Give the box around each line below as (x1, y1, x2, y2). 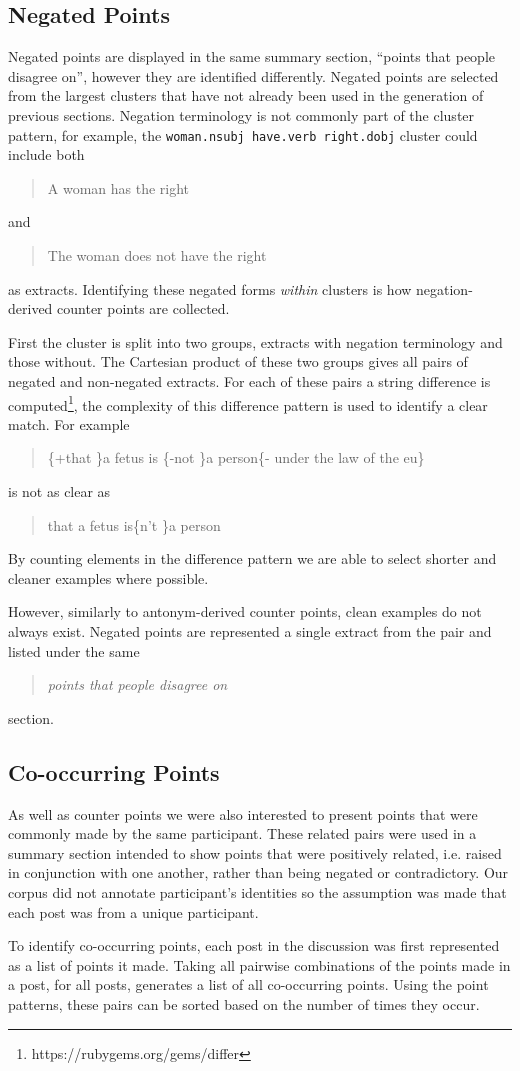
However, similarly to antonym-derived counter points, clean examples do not (8, 601, 482, 622)
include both (8, 144, 85, 165)
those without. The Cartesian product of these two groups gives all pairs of (8, 351, 468, 372)
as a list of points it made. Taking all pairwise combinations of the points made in (8, 954, 511, 975)
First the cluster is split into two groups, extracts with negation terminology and (8, 331, 503, 352)
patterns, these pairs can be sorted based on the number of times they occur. (8, 993, 480, 1014)
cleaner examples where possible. (8, 567, 209, 588)
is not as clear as (8, 481, 111, 502)
